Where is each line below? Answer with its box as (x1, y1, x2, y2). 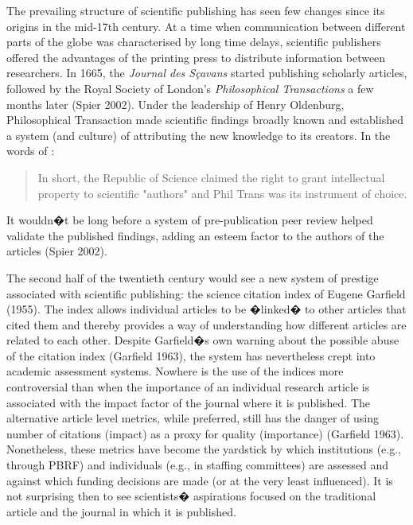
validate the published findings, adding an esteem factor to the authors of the (6, 227, 384, 243)
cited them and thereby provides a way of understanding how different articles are (6, 316, 407, 332)
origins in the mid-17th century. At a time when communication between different (6, 17, 406, 34)
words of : (6, 142, 55, 159)
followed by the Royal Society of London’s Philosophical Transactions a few (6, 80, 374, 96)
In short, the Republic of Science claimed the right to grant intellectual (37, 169, 385, 185)
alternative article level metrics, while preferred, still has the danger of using (6, 410, 380, 426)
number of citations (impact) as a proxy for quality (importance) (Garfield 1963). (6, 425, 404, 441)
